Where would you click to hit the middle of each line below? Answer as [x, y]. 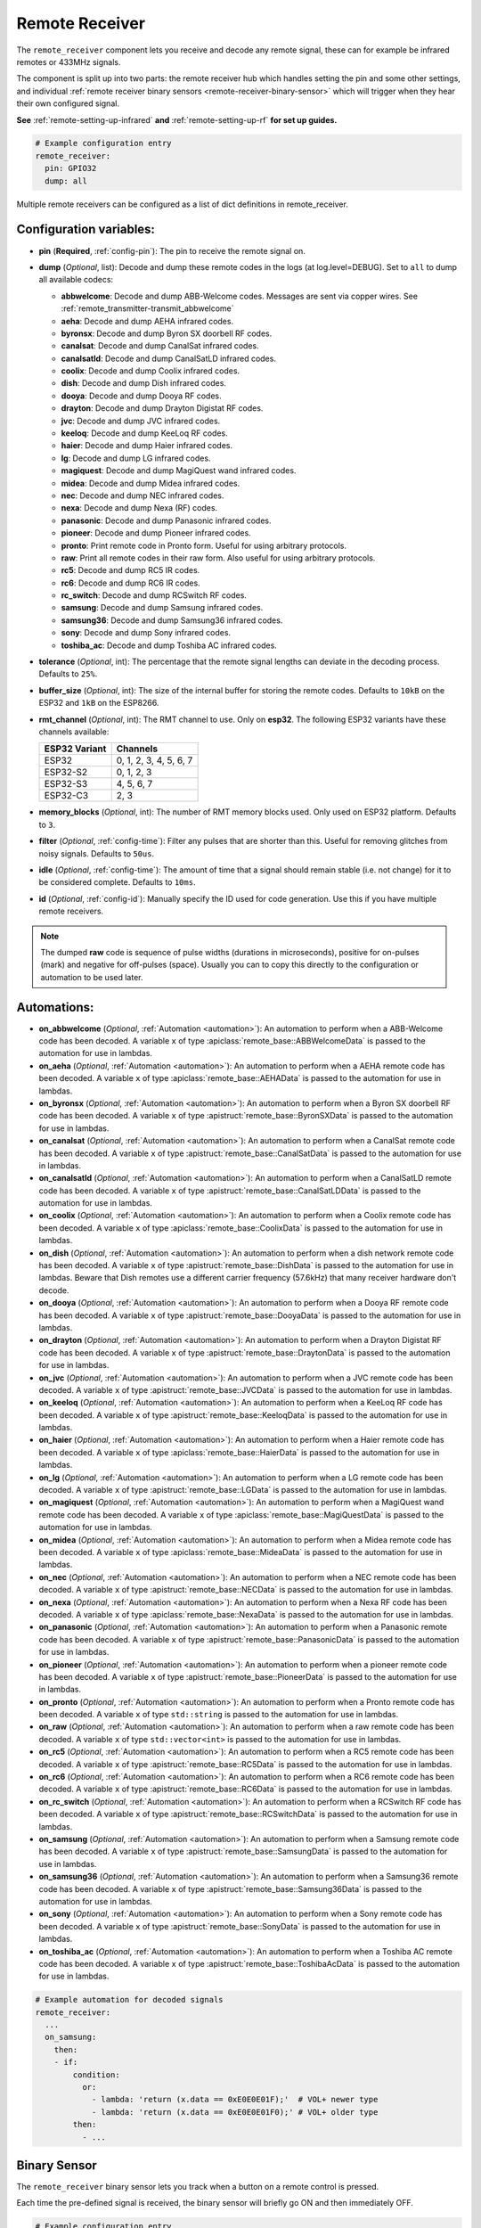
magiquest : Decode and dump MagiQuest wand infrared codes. [179, 471]
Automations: [55, 1007]
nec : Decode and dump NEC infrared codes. [143, 496]
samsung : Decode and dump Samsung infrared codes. [162, 608]
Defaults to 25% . [68, 674]
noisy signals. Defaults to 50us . [97, 853]
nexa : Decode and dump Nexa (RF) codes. [139, 508]
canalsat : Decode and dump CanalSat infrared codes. [160, 346]
